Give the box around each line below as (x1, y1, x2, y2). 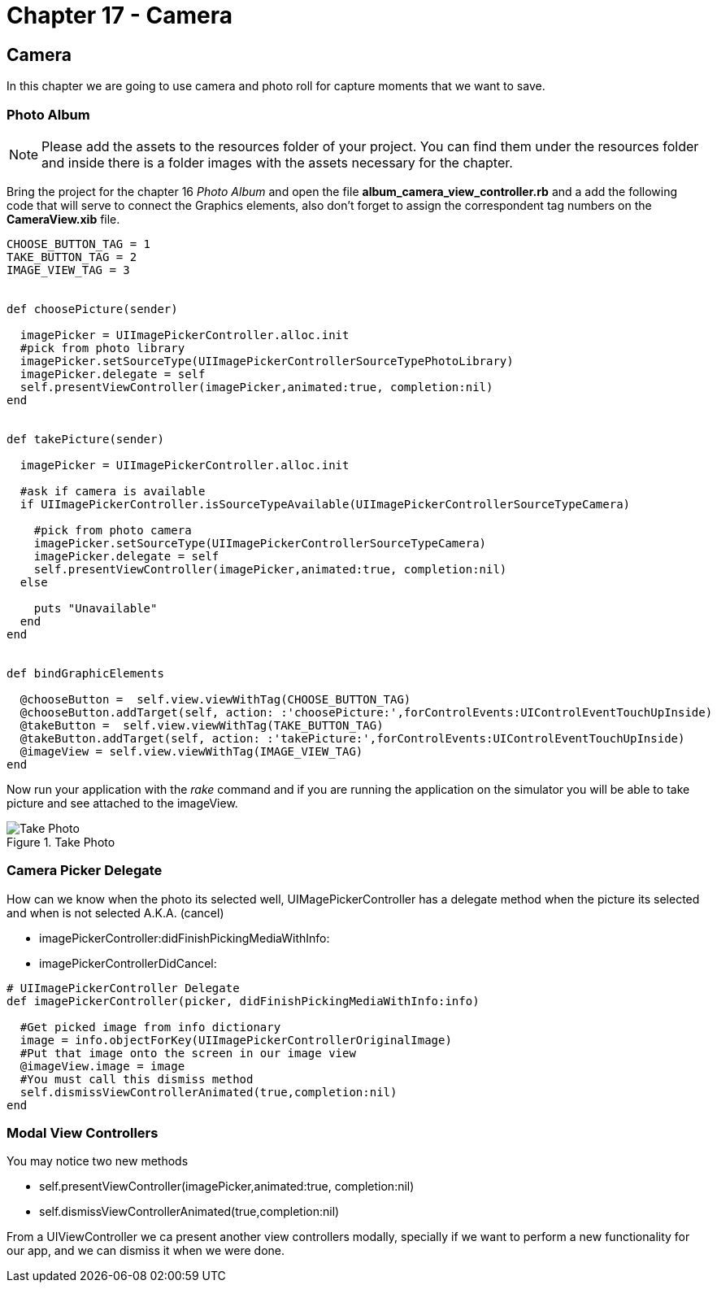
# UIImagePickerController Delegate (7, 981, 240, 995)
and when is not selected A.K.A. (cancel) (7, 905, 224, 920)
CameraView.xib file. (7, 211, 120, 226)
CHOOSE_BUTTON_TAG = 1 (7, 237, 151, 250)
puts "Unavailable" (33, 601, 158, 615)
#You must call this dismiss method (20, 1072, 254, 1086)
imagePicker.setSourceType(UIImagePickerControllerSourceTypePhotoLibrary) (20, 354, 514, 368)
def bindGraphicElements (7, 666, 164, 680)
